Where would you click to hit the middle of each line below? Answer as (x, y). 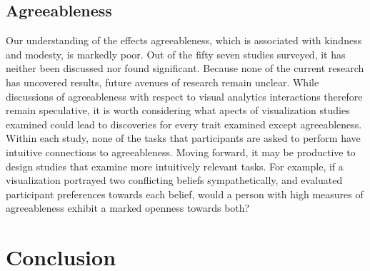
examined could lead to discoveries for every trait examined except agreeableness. (184, 124)
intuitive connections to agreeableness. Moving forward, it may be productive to (181, 152)
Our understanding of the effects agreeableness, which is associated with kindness (184, 40)
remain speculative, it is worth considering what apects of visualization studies (178, 110)
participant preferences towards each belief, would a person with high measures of (185, 194)
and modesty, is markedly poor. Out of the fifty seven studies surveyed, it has (176, 54)
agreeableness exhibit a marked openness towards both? (128, 208)
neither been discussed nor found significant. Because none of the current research (185, 68)
